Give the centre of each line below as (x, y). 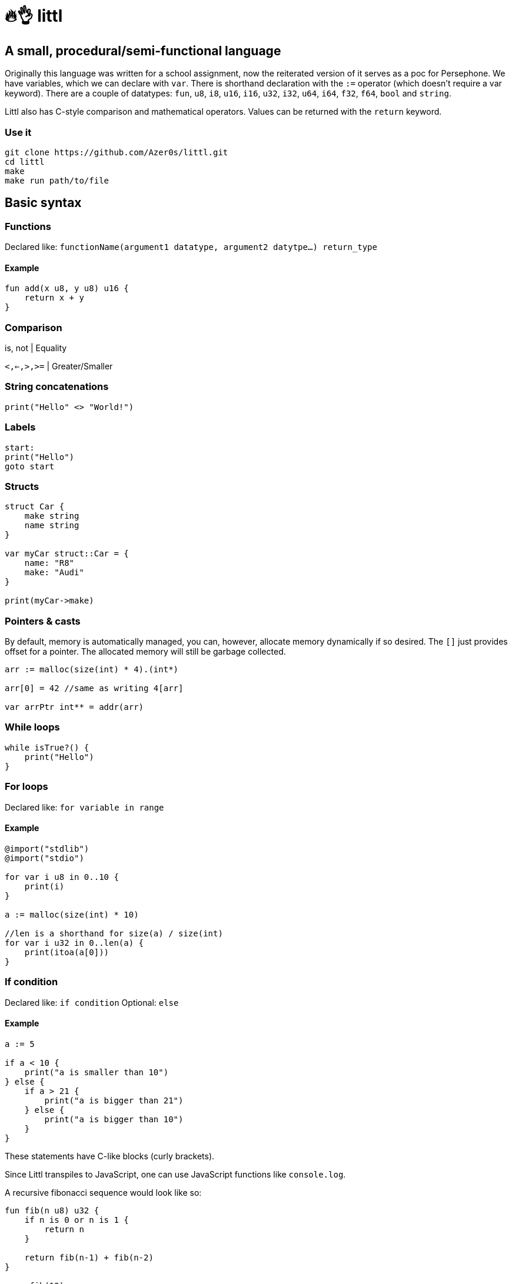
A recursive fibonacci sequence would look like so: (103, 1192)
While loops (32, 727)
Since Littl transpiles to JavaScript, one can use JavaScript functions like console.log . (175, 1174)
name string (52, 526)
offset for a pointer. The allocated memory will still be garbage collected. (145, 652)
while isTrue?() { (47, 747)
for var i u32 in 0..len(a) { (74, 943)
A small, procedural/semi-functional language (143, 51)
